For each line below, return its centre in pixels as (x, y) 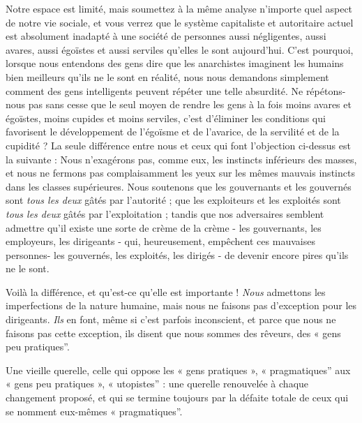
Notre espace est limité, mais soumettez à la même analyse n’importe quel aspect (179, 8)
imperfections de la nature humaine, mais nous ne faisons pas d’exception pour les (181, 305)
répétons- (326, 90)
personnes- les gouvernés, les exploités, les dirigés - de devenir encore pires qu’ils (177, 254)
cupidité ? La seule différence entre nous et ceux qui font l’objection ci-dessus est (178, 145)
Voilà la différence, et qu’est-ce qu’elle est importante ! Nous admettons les (166, 291)
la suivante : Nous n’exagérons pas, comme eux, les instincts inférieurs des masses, (181, 159)
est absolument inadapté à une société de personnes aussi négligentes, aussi (166, 36)
